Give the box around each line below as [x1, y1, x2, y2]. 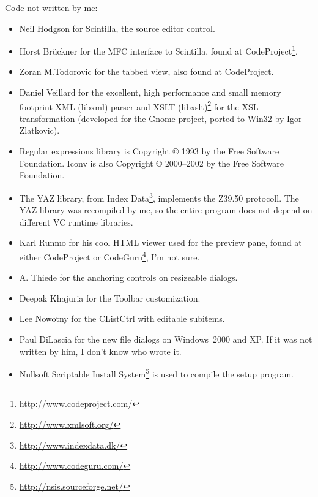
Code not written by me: [5, 1, 98, 13]
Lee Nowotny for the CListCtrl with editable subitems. [19, 312, 225, 325]
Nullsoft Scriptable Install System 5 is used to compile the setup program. [19, 366, 294, 380]
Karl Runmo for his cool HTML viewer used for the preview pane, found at [19, 236, 302, 249]
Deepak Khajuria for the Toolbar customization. [19, 291, 201, 304]
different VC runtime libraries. [19, 215, 133, 228]
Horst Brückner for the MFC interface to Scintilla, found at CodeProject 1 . [19, 43, 298, 57]
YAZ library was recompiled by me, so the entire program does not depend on [19, 203, 312, 216]
